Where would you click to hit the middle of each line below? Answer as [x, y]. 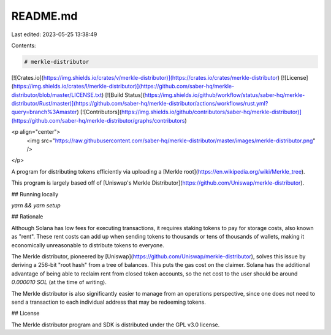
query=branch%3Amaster [44, 112]
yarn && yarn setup [36, 205]
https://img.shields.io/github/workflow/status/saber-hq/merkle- [225, 94]
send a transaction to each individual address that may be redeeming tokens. [109, 302]
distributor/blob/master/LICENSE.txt [57, 94]
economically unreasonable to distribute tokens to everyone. [88, 245]
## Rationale [27, 217]
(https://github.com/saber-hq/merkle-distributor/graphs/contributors [98, 120]
